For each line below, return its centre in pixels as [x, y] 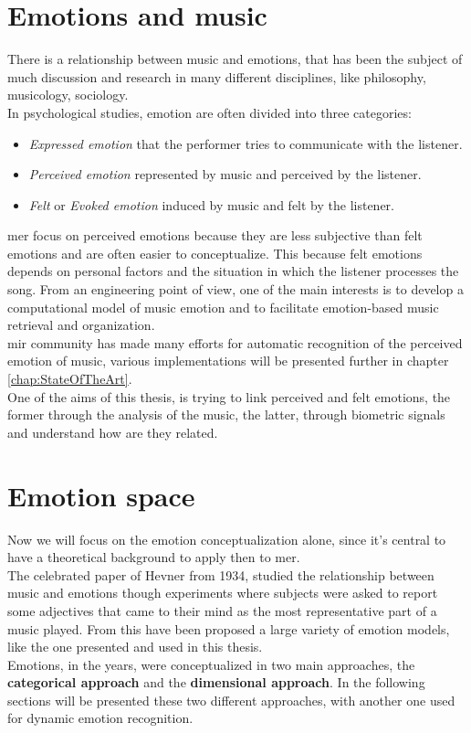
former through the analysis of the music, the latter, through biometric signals [226, 414]
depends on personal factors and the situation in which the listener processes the [233, 271]
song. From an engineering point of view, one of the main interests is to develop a [235, 289]
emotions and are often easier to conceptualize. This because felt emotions [215, 253]
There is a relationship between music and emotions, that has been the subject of [235, 59]
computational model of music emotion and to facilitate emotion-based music [223, 307]
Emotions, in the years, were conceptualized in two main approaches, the [211, 664]
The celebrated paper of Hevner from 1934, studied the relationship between [221, 574]
